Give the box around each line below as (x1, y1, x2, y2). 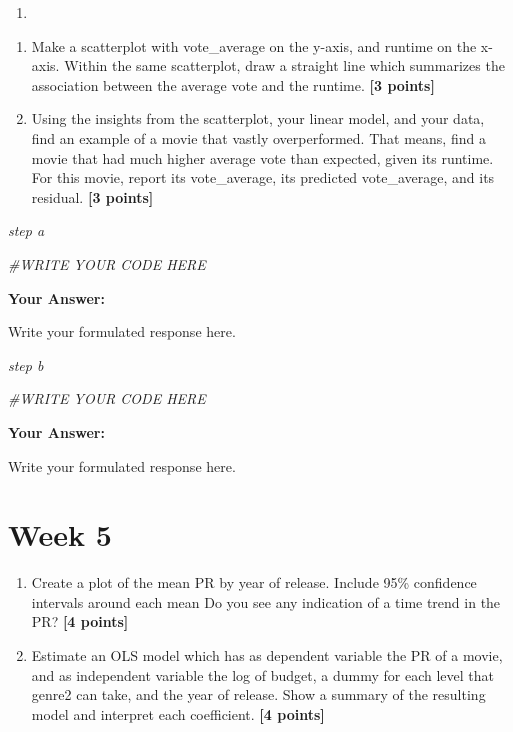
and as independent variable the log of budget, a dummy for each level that (31, 664, 494, 685)
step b (8, 354, 44, 375)
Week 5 (8, 514, 112, 555)
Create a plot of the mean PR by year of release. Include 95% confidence (31, 572, 477, 593)
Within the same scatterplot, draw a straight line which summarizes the (64, 55, 505, 76)
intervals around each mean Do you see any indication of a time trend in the (31, 591, 501, 612)
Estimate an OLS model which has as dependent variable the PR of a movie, (31, 645, 503, 665)
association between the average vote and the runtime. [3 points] (31, 74, 435, 95)
